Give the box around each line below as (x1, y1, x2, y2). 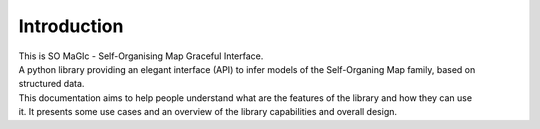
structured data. (18, 78, 85, 90)
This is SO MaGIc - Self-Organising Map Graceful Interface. (18, 50, 264, 62)
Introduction (18, 15, 124, 37)
